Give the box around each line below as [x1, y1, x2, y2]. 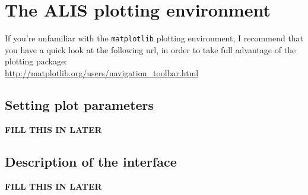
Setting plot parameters [5, 95, 154, 113]
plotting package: [5, 55, 68, 67]
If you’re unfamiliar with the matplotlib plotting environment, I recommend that [5, 32, 304, 44]
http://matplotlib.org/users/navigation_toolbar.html [5, 66, 199, 79]
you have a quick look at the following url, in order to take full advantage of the [5, 43, 296, 56]
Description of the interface [5, 152, 177, 170]
